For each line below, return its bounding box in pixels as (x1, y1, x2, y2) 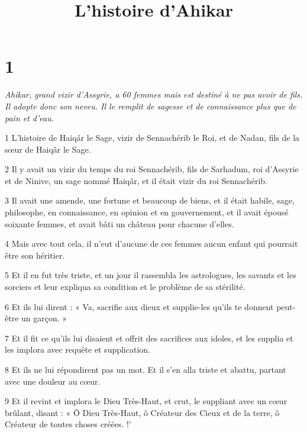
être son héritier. (5, 249, 65, 261)
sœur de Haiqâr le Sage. (5, 143, 91, 155)
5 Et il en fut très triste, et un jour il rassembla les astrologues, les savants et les (5, 269, 296, 281)
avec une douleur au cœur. (5, 375, 101, 387)
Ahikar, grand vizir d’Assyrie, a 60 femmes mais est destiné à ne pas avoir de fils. (5, 88, 303, 101)
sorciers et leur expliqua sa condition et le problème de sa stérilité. (5, 281, 245, 293)
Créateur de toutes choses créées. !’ (5, 418, 131, 430)
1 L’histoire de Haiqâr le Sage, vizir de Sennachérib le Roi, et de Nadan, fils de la (5, 131, 300, 144)
